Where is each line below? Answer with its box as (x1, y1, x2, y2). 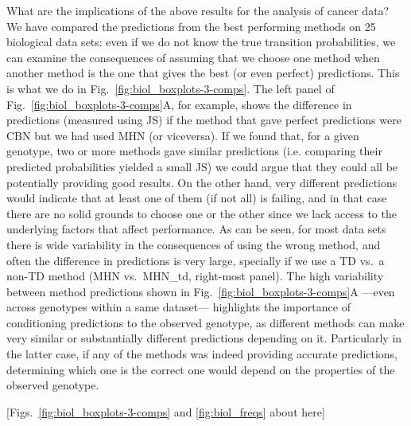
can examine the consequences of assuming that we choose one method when (6, 49, 380, 65)
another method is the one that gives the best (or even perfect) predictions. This (6, 64, 400, 81)
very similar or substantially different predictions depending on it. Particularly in (6, 330, 402, 346)
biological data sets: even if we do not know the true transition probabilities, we (6, 33, 396, 50)
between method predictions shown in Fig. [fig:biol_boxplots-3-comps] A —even (6, 283, 395, 299)
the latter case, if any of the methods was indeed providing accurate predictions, (6, 346, 398, 362)
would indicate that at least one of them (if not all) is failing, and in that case (6, 190, 387, 206)
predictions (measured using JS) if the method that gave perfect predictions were (6, 111, 401, 128)
